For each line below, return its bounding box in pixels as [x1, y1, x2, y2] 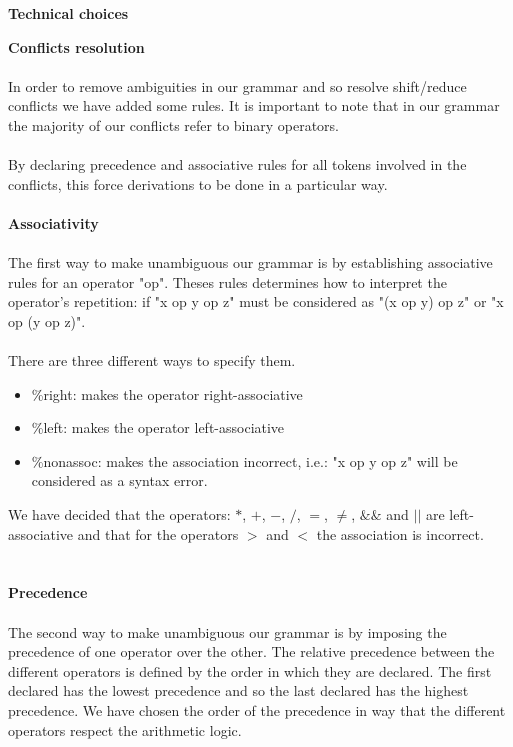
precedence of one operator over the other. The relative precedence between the [8, 641, 495, 662]
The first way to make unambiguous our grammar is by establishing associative [8, 252, 493, 273]
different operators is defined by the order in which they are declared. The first [8, 660, 492, 681]
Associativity [8, 212, 99, 233]
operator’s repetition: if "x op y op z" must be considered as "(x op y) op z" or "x [8, 291, 504, 312]
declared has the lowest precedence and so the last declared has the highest [8, 680, 469, 701]
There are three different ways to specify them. [8, 350, 296, 371]
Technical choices [8, 3, 129, 23]
